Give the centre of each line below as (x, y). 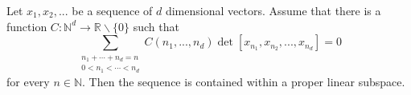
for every (28, 81)
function (27, 26)
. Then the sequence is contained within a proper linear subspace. (244, 81)
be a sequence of (112, 10)
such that (156, 26)
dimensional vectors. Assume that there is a (273, 10)
